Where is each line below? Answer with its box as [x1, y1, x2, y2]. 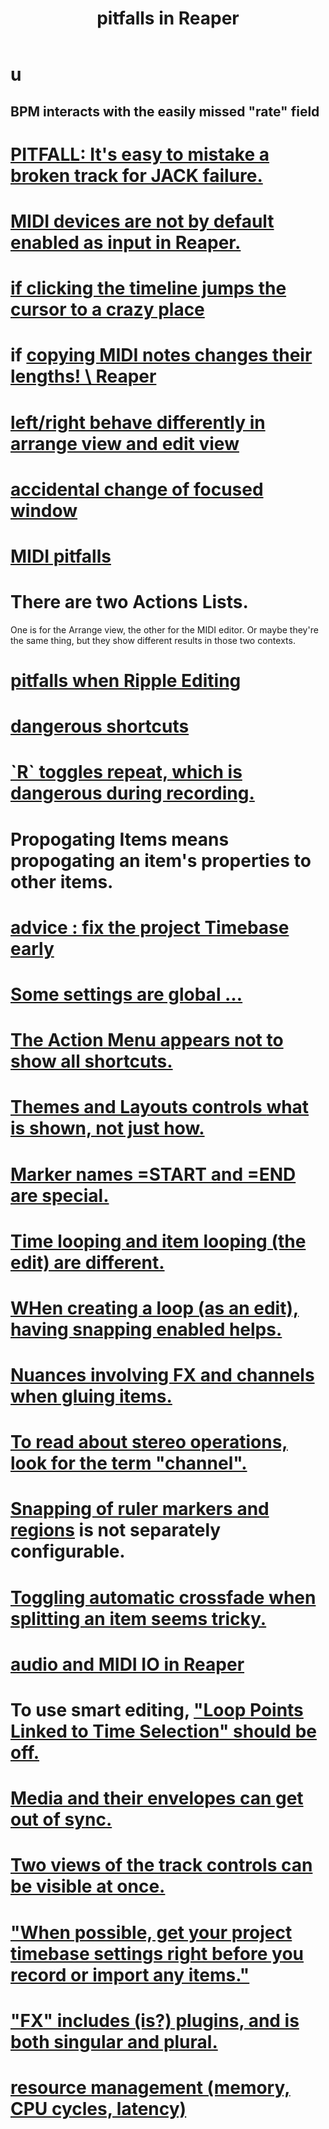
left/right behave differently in [10, 411, 266, 434]
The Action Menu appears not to [10, 1029, 284, 1052]
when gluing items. [10, 1385, 173, 1408]
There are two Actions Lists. [10, 591, 249, 614]
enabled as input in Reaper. [10, 231, 242, 254]
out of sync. [10, 1808, 113, 1831]
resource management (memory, [10, 2076, 291, 2099]
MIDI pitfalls [10, 545, 112, 567]
